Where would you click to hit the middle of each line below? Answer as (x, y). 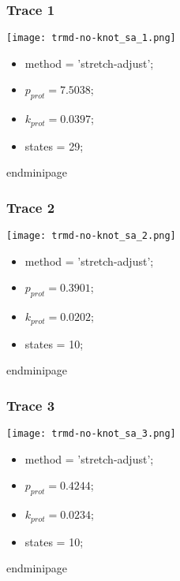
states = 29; (54, 145)
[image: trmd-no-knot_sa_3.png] (91, 434)
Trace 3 (31, 405)
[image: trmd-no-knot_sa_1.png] (91, 38)
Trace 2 (31, 207)
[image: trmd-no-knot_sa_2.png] (91, 236)
